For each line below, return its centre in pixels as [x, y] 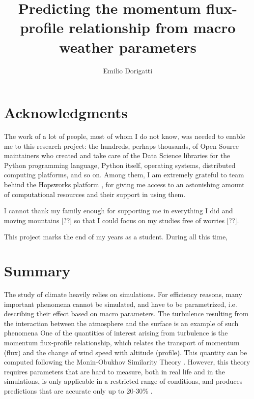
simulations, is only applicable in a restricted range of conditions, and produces [123, 381]
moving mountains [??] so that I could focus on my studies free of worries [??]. [122, 220]
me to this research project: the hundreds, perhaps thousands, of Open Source [121, 146]
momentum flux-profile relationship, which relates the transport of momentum [122, 343]
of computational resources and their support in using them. [95, 194]
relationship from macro [152, 27]
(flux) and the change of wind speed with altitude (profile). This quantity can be [126, 352]
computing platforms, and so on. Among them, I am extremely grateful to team [124, 175]
